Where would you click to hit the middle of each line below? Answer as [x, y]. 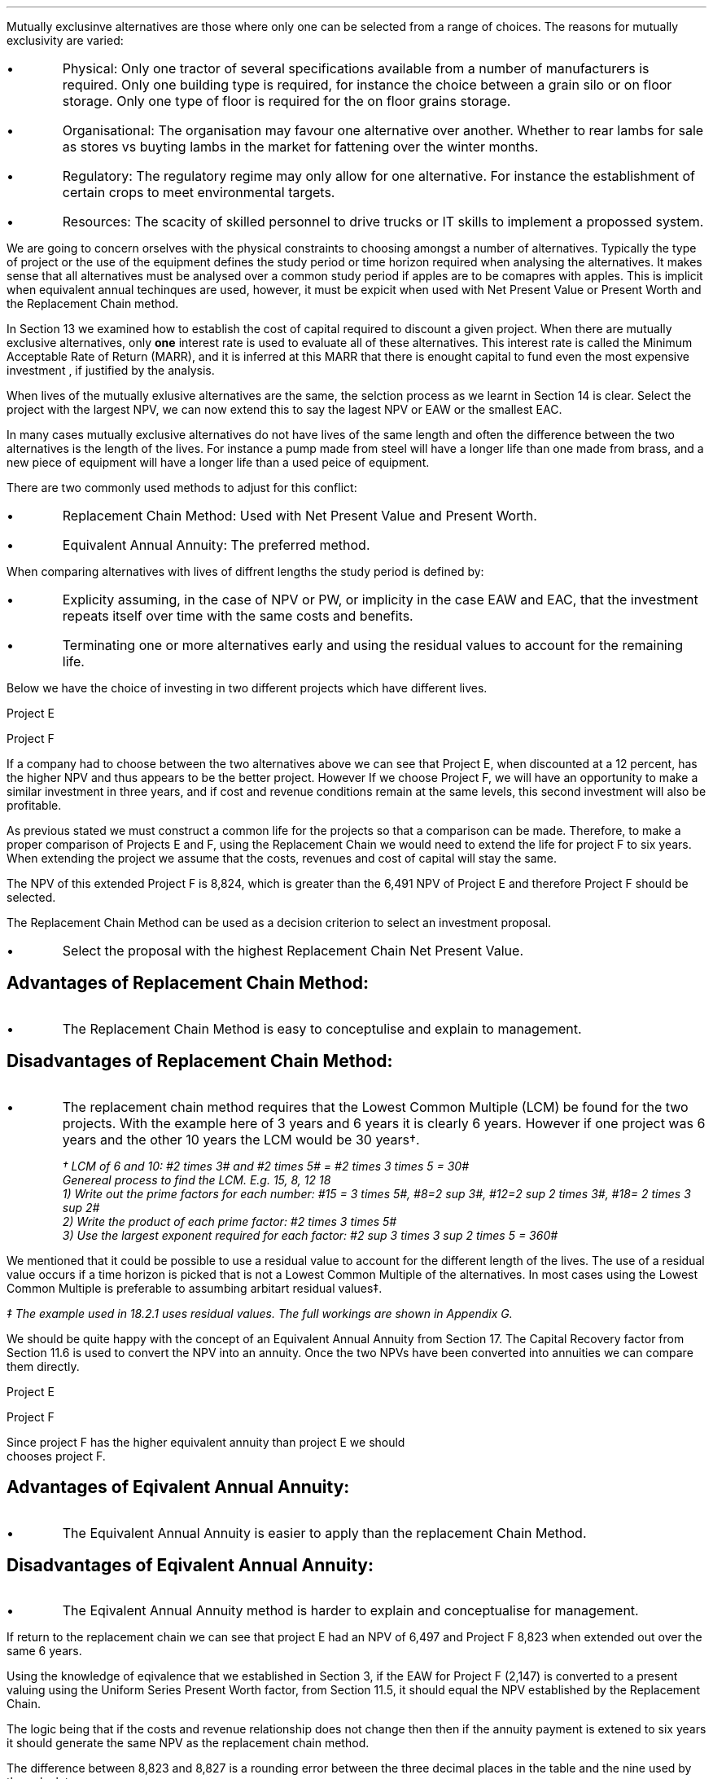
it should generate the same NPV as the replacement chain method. [188, 1743]
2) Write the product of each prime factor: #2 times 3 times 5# [230, 1221]
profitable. [34, 805]
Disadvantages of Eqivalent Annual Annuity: [190, 1565]
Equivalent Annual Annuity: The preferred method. [216, 545]
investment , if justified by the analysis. [111, 370]
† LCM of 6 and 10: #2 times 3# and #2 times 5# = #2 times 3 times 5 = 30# [265, 1166]
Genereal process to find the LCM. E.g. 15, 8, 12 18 [197, 1179]
